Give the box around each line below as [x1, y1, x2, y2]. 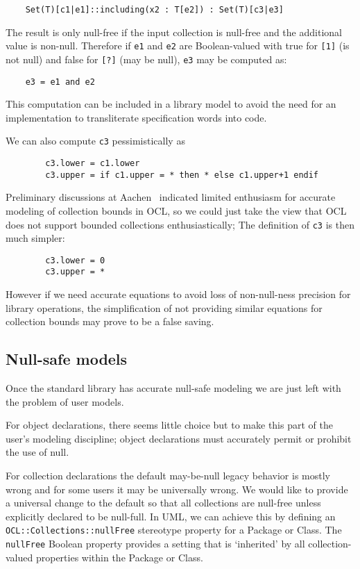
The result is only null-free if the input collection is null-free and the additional [6, 24, 342, 39]
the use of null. [6, 445, 69, 459]
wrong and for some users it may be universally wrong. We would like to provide [6, 481, 348, 496]
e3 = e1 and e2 [25, 76, 95, 87]
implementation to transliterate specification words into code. [6, 110, 267, 124]
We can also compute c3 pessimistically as [6, 133, 185, 148]
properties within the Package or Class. [35, 550, 203, 564]
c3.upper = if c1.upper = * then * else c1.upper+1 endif [45, 170, 319, 180]
